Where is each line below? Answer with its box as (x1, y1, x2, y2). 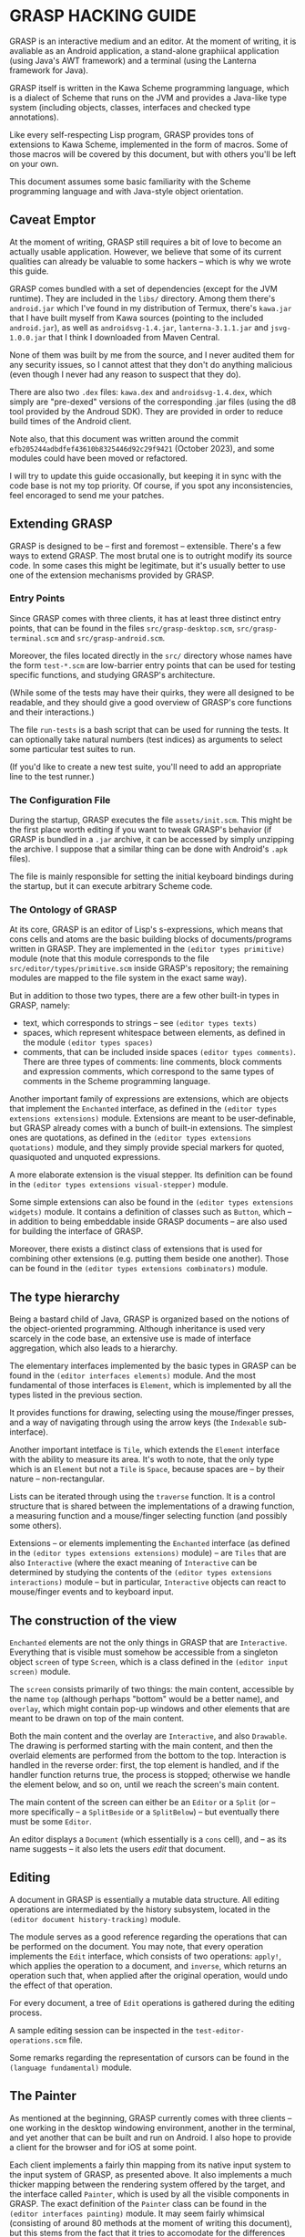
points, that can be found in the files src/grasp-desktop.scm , (9, 622, 235, 633)
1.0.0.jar (9, 333, 47, 342)
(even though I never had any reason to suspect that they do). (9, 369, 241, 380)
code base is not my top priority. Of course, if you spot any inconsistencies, (9, 480, 293, 491)
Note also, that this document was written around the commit (9, 433, 239, 444)
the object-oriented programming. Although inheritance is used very (9, 1323, 266, 1334)
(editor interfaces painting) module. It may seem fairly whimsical (9, 2208, 266, 2219)
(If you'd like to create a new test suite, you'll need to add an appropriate (9, 761, 282, 772)
